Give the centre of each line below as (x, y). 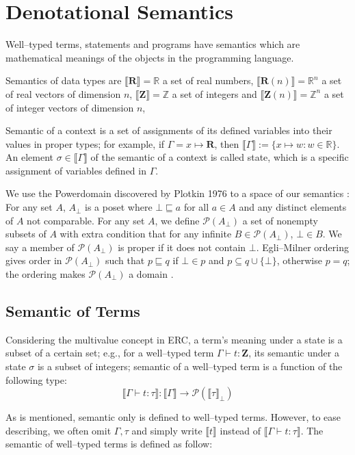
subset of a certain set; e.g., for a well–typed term (110, 353)
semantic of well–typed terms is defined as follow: (109, 444)
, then (227, 143)
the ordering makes (45, 274)
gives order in (34, 260)
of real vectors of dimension (63, 93)
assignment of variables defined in (76, 170)
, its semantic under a (294, 353)
